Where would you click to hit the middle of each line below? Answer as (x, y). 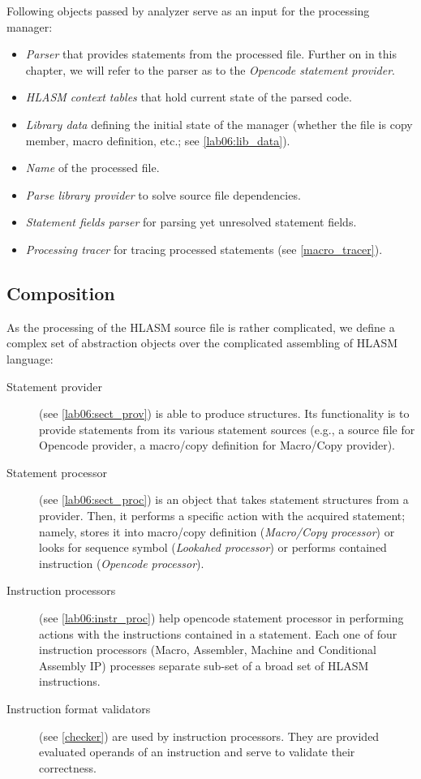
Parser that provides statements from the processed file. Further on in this (211, 54)
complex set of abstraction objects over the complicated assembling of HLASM (202, 343)
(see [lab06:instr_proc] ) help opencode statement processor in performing (221, 618)
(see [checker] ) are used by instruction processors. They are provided (209, 736)
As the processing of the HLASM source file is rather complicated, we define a (201, 327)
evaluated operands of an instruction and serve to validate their (197, 752)
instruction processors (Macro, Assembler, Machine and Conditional (208, 650)
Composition (61, 293)
